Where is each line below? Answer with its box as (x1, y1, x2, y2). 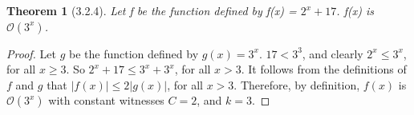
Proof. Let (6, 45, 56, 61)
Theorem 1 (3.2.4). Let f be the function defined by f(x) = (6, 2, 297, 18)
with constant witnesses (48, 92, 164, 109)
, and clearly (302, 45, 363, 61)
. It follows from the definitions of (241, 61, 407, 77)
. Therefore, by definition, (233, 76, 360, 93)
